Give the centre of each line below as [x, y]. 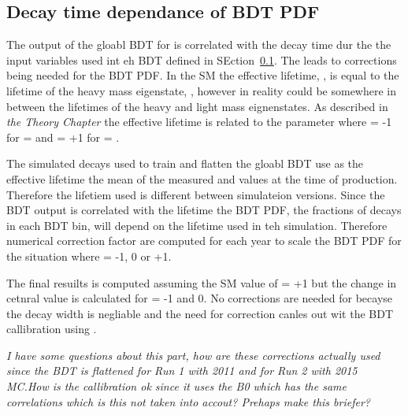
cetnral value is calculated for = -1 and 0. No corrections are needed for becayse [200, 298]
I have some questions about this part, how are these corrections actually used [193, 355]
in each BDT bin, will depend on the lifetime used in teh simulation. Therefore [197, 225]
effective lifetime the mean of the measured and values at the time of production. [202, 178]
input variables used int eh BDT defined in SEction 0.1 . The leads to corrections [202, 59]
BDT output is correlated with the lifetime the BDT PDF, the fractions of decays [204, 210]
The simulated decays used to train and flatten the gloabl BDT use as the [185, 163]
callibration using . [52, 329]
